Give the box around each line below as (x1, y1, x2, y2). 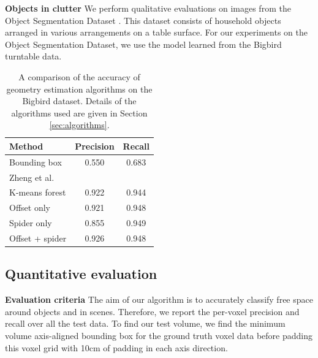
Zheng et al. (9, 170, 55, 183)
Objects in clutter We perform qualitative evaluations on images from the (5, 2, 291, 14)
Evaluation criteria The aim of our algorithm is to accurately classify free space (5, 293, 313, 306)
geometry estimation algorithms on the (6, 82, 153, 95)
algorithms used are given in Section (11, 106, 148, 119)
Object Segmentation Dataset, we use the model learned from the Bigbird (5, 37, 282, 50)
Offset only (9, 201, 50, 214)
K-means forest (9, 186, 66, 199)
